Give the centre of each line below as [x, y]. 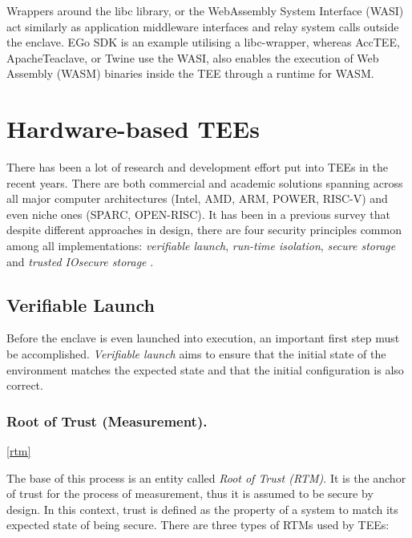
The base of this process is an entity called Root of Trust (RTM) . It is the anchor [206, 477]
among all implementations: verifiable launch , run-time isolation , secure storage [201, 246]
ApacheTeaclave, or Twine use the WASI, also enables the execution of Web [193, 57]
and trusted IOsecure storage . [80, 261]
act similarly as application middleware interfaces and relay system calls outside [203, 26]
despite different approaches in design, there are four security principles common [204, 230]
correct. [25, 385]
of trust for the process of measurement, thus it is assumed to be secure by [190, 494]
